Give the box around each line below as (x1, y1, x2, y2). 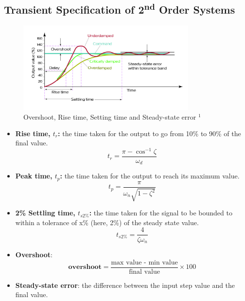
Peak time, (15, 171, 52, 181)
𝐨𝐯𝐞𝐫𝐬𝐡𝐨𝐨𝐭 (68, 264, 102, 271)
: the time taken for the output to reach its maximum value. (60, 171, 240, 181)
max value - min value (111, 259, 178, 266)
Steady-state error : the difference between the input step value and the (15, 280, 235, 290)
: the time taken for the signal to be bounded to (89, 208, 232, 218)
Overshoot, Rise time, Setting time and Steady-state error (23, 112, 196, 122)
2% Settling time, (15, 208, 75, 218)
